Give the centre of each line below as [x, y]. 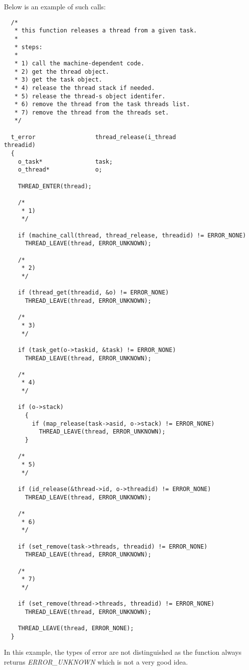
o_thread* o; [60, 170]
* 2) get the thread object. [62, 72]
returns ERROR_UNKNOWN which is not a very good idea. [96, 662]
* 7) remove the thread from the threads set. [92, 112]
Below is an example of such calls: [55, 6]
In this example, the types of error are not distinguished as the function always [123, 652]
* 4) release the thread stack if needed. [85, 88]
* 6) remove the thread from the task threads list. [102, 104]
